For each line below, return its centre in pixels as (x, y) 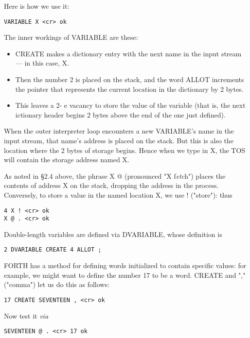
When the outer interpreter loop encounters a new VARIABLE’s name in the (119, 131)
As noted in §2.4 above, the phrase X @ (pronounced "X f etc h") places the (115, 176)
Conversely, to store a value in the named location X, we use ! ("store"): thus (118, 194)
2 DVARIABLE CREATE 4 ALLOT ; (53, 250)
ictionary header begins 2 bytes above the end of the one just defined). (120, 114)
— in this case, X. (42, 63)
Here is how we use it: (37, 6)
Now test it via (26, 315)
